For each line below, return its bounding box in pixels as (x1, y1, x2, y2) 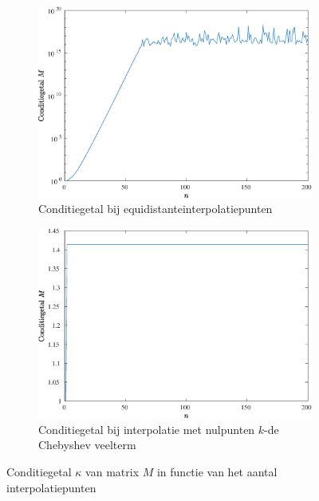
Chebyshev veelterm (38, 436, 136, 453)
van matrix (85, 464, 140, 479)
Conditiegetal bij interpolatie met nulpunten (38, 420, 255, 437)
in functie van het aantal (156, 464, 278, 479)
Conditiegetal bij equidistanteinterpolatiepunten (38, 200, 273, 217)
